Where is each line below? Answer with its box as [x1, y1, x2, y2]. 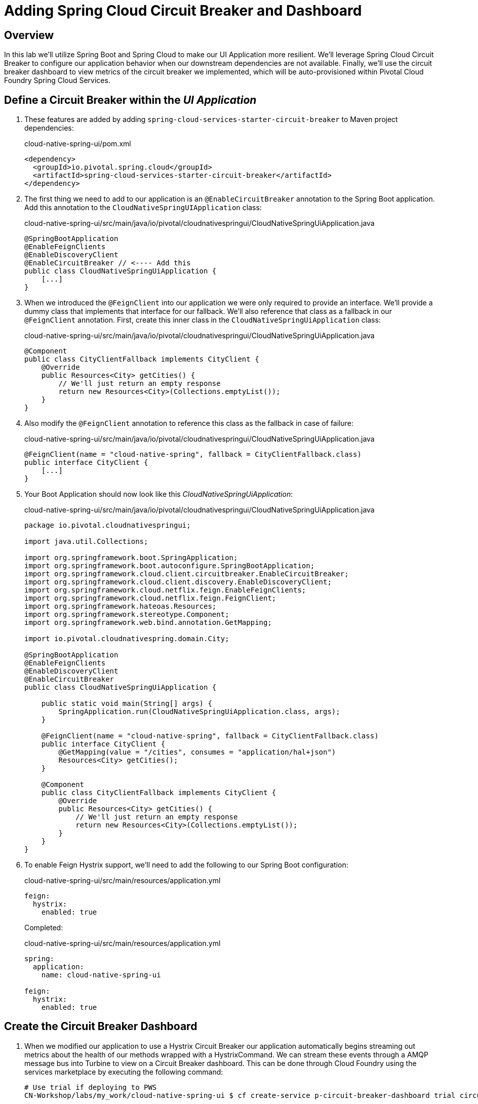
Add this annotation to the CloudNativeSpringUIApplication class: [24, 203, 262, 212]
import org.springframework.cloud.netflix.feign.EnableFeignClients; [24, 586, 306, 595]
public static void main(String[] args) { [41, 699, 212, 708]
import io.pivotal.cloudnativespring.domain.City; [24, 635, 229, 643]
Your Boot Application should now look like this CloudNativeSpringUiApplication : [24, 490, 293, 499]
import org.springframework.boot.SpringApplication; [24, 554, 238, 562]
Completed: [24, 923, 63, 932]
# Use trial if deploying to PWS [24, 1083, 157, 1091]
